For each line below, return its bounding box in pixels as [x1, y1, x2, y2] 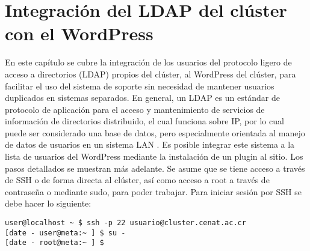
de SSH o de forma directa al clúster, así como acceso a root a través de [5, 174, 270, 186]
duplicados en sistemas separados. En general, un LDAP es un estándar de [5, 91, 280, 104]
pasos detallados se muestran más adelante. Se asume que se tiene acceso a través [5, 162, 305, 174]
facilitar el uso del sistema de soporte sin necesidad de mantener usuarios [5, 79, 274, 92]
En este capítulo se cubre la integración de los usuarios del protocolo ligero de [5, 56, 292, 68]
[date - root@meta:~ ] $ [5, 238, 104, 247]
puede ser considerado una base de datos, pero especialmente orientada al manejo [5, 126, 305, 139]
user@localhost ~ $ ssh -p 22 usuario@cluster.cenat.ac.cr [5, 219, 246, 228]
